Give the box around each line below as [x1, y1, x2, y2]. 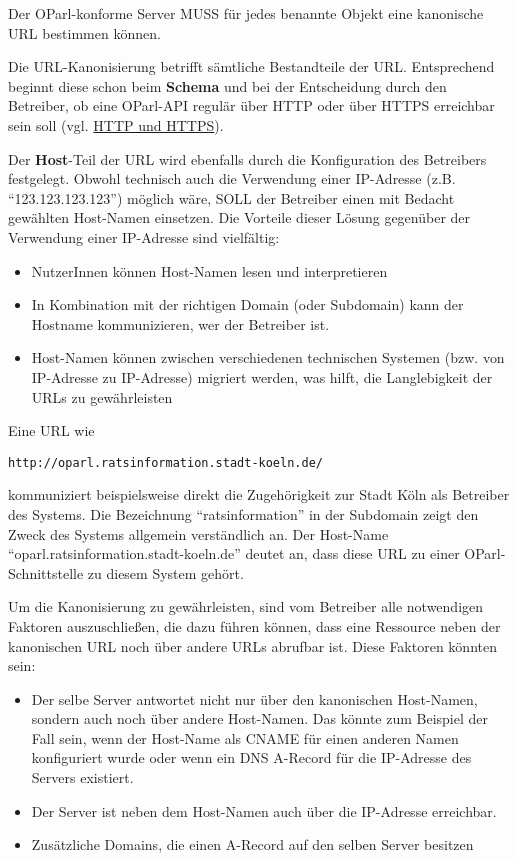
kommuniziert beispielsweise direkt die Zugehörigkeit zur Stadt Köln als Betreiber [8, 484, 510, 505]
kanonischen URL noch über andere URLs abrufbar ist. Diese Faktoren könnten [8, 635, 497, 656]
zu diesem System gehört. [87, 562, 244, 583]
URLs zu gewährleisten [31, 386, 173, 407]
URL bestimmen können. [8, 22, 161, 43]
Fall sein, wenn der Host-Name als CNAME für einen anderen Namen [31, 727, 459, 748]
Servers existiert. [31, 767, 134, 788]
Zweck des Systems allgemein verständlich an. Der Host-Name [8, 523, 389, 544]
